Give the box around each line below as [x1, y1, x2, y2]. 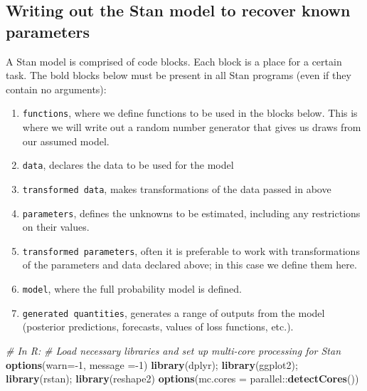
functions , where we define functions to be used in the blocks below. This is [22, 105, 358, 120]
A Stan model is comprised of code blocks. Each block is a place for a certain [6, 53, 342, 68]
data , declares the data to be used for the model [22, 157, 234, 172]
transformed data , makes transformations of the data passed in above [22, 181, 331, 196]
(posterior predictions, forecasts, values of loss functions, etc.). [22, 319, 294, 334]
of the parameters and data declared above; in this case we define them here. [22, 257, 357, 272]
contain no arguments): [6, 81, 107, 96]
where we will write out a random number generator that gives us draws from [22, 120, 361, 135]
